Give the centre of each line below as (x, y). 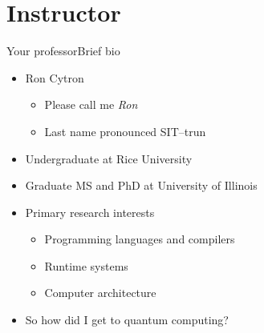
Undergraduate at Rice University (109, 158)
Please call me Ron (91, 104)
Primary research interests (90, 212)
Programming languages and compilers (140, 239)
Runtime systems (86, 265)
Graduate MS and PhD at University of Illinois (141, 185)
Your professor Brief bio (63, 51)
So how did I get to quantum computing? (127, 320)
